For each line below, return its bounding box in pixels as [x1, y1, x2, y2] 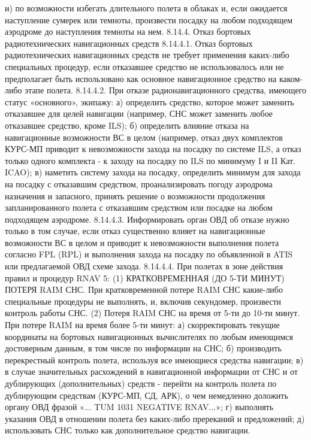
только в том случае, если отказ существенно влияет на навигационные [5, 224, 265, 237]
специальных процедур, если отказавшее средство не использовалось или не [5, 60, 284, 72]
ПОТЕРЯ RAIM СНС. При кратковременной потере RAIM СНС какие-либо [5, 283, 283, 296]
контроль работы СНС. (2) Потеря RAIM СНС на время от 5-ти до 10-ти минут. [5, 307, 300, 319]
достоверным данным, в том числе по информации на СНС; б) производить [5, 342, 282, 354]
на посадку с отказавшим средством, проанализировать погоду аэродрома [5, 177, 273, 190]
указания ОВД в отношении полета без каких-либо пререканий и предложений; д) [5, 412, 305, 424]
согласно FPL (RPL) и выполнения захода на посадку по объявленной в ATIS [5, 248, 293, 260]
